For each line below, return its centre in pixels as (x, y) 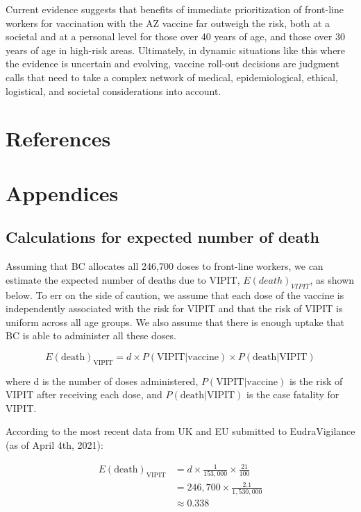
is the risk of (316, 381)
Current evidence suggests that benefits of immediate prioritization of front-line (175, 9)
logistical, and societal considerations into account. (114, 91)
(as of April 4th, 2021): (54, 445)
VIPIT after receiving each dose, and (84, 394)
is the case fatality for (293, 394)
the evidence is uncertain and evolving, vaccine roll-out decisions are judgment (173, 63)
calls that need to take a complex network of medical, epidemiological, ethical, (172, 77)
